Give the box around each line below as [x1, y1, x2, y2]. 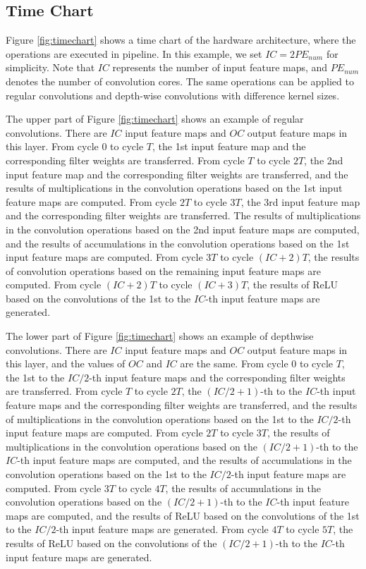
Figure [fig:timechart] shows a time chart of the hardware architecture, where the [6, 32, 356, 47]
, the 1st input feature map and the [152, 139, 306, 154]
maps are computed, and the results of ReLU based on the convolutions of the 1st [6, 508, 360, 522]
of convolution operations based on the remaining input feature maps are [6, 263, 321, 278]
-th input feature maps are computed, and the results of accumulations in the [17, 453, 352, 467]
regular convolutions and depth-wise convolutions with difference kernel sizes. [6, 87, 340, 102]
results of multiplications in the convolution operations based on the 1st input [6, 181, 343, 195]
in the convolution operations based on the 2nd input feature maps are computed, [6, 221, 360, 236]
